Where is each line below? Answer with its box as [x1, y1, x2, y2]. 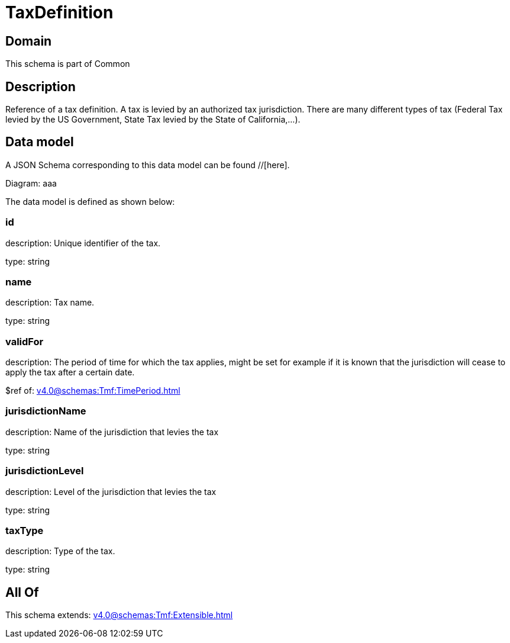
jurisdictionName [5, 405, 86, 417]
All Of [5, 584, 39, 600]
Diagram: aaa [5, 178, 57, 188]
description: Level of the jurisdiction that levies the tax [5, 486, 217, 497]
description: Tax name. [5, 297, 95, 308]
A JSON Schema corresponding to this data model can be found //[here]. [5, 159, 290, 170]
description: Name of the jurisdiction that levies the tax [5, 426, 219, 437]
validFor [5, 335, 44, 348]
